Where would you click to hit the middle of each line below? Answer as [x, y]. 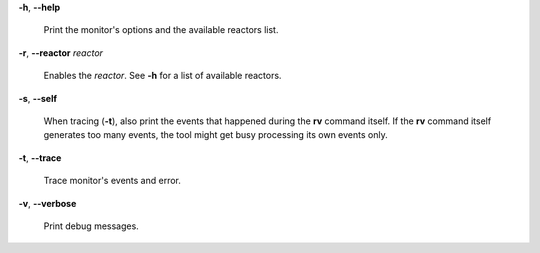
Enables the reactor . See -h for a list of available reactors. [162, 76]
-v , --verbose [47, 203]
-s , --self [38, 98]
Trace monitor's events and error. [112, 181]
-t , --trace [40, 157]
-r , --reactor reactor [61, 52]
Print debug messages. [91, 226]
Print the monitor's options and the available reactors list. [161, 30]
